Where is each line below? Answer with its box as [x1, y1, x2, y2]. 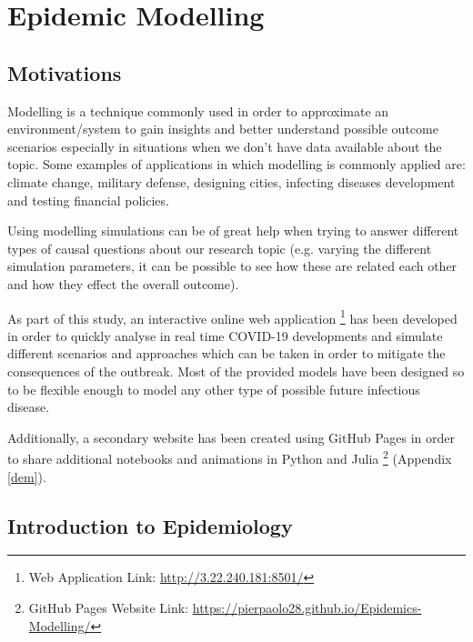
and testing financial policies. [7, 190, 169, 209]
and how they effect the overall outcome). [7, 274, 239, 293]
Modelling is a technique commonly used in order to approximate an [7, 101, 389, 120]
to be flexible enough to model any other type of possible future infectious [7, 379, 420, 398]
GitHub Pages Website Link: [28, 597, 189, 617]
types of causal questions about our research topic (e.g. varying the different [7, 238, 432, 257]
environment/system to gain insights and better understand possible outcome [7, 119, 438, 138]
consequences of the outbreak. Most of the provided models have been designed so [7, 361, 465, 380]
